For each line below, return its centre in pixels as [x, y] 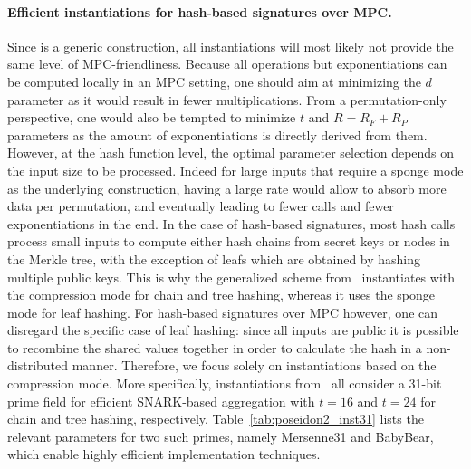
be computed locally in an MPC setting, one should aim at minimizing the [214, 81]
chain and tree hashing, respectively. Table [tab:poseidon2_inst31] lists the [216, 419]
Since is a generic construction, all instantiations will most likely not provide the [231, 46]
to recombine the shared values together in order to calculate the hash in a [215, 347]
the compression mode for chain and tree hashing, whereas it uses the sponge [221, 295]
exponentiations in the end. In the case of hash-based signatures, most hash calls [231, 223]
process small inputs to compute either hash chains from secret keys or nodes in [229, 241]
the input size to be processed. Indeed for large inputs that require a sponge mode [235, 170]
